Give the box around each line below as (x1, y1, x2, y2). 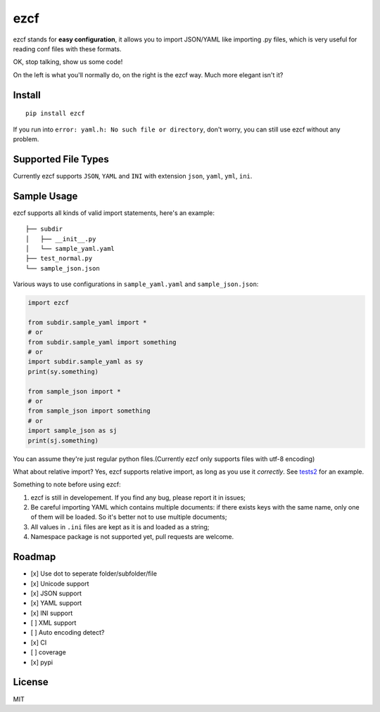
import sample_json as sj (27, 427, 118, 435)
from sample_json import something (27, 407, 151, 415)
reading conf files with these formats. (13, 44, 122, 53)
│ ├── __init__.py (25, 235, 96, 242)
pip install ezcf (25, 110, 85, 117)
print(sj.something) (27, 436, 99, 444)
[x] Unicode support (30, 579, 89, 588)
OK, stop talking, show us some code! (13, 58, 123, 66)
